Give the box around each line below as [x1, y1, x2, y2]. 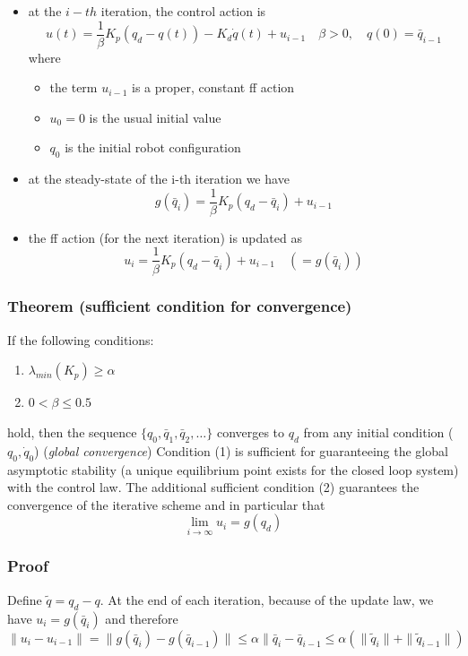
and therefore [105, 609, 178, 627]
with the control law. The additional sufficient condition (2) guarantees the [7, 478, 420, 496]
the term [49, 78, 98, 97]
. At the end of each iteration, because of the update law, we [100, 590, 434, 609]
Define [7, 590, 42, 609]
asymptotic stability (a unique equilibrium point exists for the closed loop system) [7, 460, 459, 479]
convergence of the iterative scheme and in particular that [7, 495, 325, 514]
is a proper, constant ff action [132, 78, 295, 97]
